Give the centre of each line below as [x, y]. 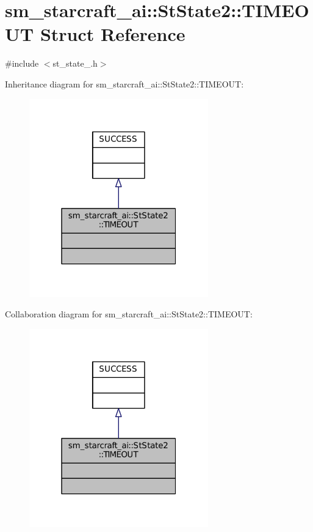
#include [22, 63]
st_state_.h [75, 63]
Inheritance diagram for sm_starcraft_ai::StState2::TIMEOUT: [124, 83]
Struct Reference [113, 34]
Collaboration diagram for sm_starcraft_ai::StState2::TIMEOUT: [129, 314]
